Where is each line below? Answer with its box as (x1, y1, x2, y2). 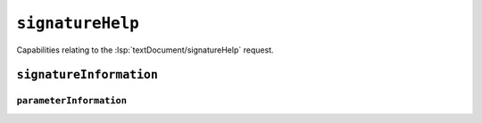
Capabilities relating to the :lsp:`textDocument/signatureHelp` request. (16, 45, 274, 55)
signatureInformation (16, 68, 158, 82)
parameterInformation (16, 94, 127, 107)
